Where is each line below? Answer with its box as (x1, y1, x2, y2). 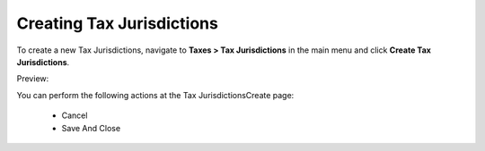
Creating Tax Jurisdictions (16, 13, 219, 33)
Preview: (16, 73, 49, 84)
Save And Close (61, 122, 121, 133)
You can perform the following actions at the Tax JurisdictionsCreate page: (16, 89, 295, 100)
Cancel (61, 110, 88, 121)
